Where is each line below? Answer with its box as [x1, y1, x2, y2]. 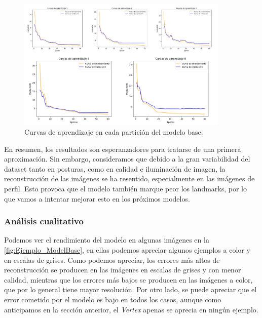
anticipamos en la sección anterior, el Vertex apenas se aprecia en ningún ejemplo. [4, 304, 258, 314]
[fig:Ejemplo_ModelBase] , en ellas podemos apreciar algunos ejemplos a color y [4, 245, 250, 255]
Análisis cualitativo [4, 215, 84, 227]
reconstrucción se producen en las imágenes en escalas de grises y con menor [4, 264, 241, 275]
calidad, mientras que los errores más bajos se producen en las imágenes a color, [4, 274, 253, 285]
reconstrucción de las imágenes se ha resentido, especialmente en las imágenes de [4, 173, 255, 184]
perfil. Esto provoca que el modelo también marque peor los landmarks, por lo [4, 183, 247, 194]
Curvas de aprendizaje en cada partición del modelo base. [24, 127, 203, 137]
